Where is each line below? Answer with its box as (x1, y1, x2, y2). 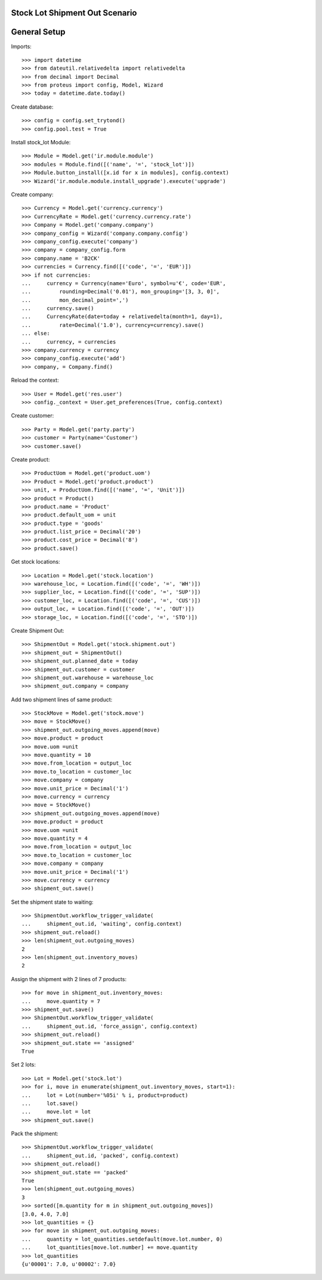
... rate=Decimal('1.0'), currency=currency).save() (21, 321, 204, 328)
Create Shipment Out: (11, 627, 65, 634)
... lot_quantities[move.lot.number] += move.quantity (21, 1244, 198, 1251)
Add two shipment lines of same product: (11, 695, 113, 703)
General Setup (11, 27, 66, 37)
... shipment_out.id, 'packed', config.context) (21, 1152, 179, 1159)
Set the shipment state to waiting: (11, 898, 94, 905)
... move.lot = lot (21, 1108, 91, 1115)
